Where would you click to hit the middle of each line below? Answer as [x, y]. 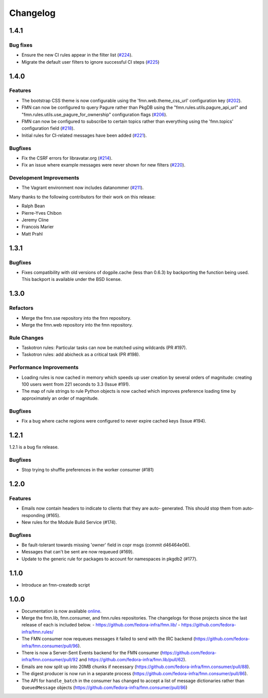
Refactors [21, 308]
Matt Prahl [32, 234]
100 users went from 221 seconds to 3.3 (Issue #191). [76, 384]
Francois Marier [38, 227]
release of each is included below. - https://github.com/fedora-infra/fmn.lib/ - [101, 625]
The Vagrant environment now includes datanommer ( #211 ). [83, 188]
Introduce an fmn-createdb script [56, 585]
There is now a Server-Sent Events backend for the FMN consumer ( [92, 653]
